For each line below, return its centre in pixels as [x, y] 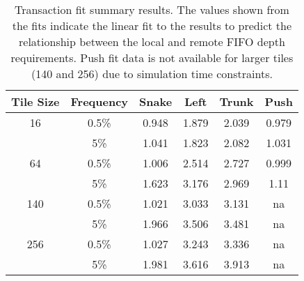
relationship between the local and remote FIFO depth [152, 41]
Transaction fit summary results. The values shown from [152, 9]
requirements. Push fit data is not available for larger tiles [152, 58]
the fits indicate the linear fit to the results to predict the [152, 25]
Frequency [99, 101]
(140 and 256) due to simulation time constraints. [152, 74]
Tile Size [35, 101]
